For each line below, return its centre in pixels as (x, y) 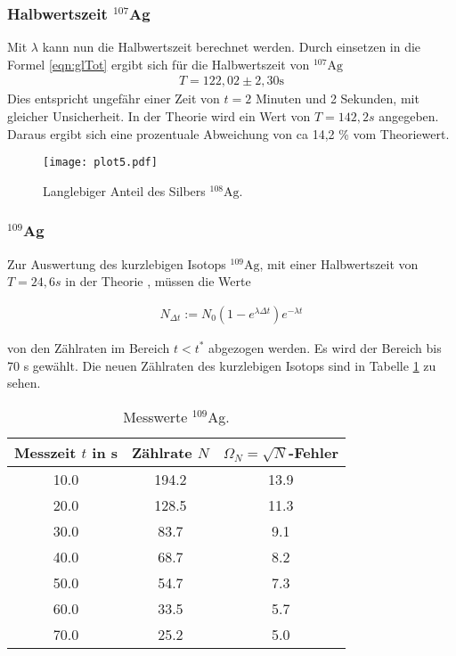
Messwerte (155, 416)
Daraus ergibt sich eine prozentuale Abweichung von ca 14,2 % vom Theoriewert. (228, 133)
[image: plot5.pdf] (100, 163)
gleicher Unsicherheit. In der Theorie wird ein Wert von (159, 116)
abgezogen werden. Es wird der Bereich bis (325, 347)
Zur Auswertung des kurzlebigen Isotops (117, 263)
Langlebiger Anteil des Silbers (124, 190)
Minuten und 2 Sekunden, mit (337, 98)
